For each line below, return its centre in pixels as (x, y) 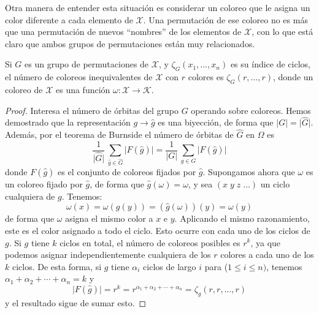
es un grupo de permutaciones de (87, 64)
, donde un (293, 77)
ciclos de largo (170, 266)
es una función (83, 89)
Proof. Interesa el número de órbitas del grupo (92, 110)
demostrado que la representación (68, 122)
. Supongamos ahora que (249, 172)
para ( (216, 266)
